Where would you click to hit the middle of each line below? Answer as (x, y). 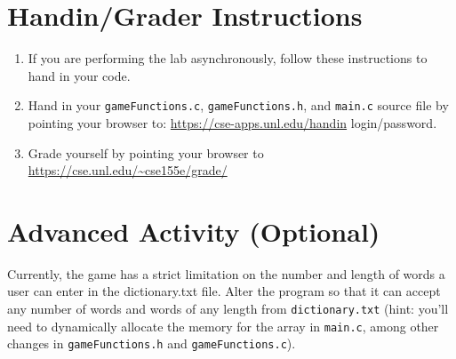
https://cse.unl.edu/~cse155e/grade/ (128, 170)
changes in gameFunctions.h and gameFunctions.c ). (152, 343)
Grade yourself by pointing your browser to (146, 152)
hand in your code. (79, 75)
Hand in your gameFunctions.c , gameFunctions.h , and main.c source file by (238, 105)
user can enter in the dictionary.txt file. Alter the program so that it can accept (224, 291)
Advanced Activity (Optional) (194, 231)
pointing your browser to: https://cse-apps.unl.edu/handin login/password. (232, 122)
